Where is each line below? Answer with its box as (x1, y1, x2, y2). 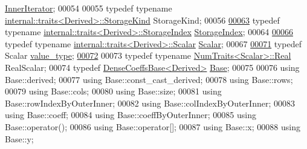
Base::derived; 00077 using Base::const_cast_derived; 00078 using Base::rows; (5, 73, 293, 85)
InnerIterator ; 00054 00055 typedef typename (5, 2, 172, 14)
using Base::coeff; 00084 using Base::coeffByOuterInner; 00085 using (5, 108, 256, 121)
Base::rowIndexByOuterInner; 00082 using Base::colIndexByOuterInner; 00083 (5, 96, 295, 109)
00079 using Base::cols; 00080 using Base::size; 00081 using (5, 85, 222, 98)
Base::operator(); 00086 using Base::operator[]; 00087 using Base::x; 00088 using (5, 120, 300, 133)
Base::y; (5, 132, 34, 145)
